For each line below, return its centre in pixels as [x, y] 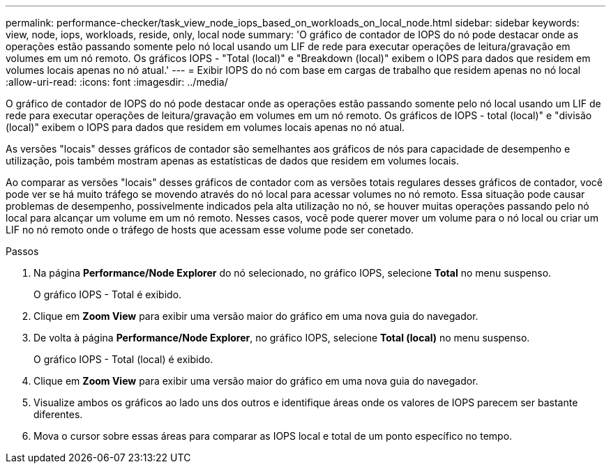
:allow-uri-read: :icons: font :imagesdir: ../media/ [117, 82]
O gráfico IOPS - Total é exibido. [108, 294]
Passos [22, 251]
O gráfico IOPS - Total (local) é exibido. [123, 359]
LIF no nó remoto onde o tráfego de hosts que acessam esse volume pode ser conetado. [210, 230]
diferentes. [58, 414]
